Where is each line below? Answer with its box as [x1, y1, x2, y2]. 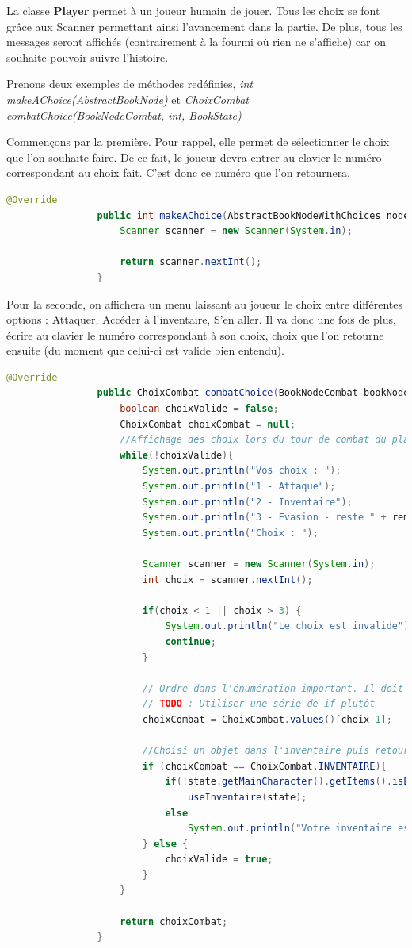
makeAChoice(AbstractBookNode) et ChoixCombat [6, 90, 249, 107]
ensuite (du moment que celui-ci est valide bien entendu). [6, 342, 284, 359]
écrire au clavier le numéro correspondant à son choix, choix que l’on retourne [6, 326, 384, 343]
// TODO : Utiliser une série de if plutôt [142, 698, 376, 710]
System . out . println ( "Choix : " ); [142, 527, 319, 539]
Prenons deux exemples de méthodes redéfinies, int [6, 75, 253, 92]
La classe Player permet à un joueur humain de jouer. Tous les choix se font [6, 2, 380, 18]
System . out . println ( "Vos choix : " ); [142, 465, 341, 477]
